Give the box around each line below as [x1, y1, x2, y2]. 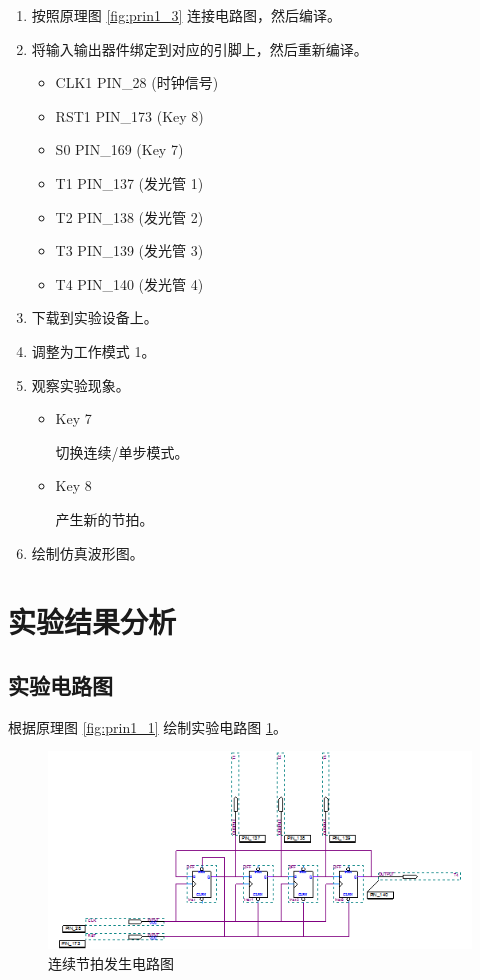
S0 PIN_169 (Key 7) [55, 139, 184, 160]
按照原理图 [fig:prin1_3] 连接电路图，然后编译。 [31, 5, 342, 25]
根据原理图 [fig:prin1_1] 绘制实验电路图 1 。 [8, 716, 287, 737]
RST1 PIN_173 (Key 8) [55, 105, 204, 126]
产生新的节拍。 [55, 508, 154, 529]
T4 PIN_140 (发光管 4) [55, 273, 204, 294]
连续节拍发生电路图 [48, 952, 174, 973]
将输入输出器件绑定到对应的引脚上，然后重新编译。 [31, 38, 368, 59]
